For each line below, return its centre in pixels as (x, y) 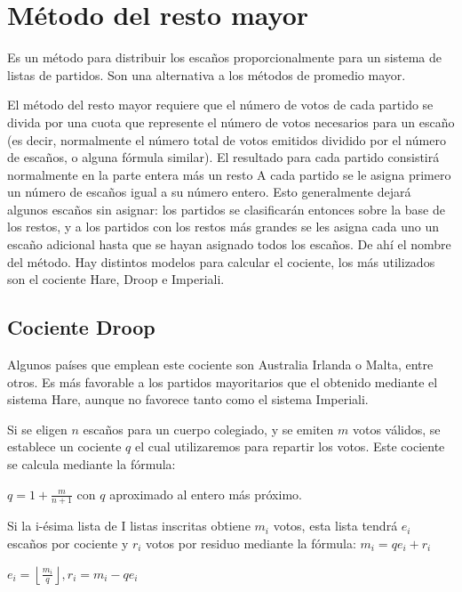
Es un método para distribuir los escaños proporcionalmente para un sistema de (225, 57)
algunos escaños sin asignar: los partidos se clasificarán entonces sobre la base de (226, 209)
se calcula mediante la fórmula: (92, 464)
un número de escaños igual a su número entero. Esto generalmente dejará (209, 192)
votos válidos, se (396, 429)
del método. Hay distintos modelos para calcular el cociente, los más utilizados (221, 261)
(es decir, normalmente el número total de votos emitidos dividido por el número (227, 139)
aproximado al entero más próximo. (206, 494)
